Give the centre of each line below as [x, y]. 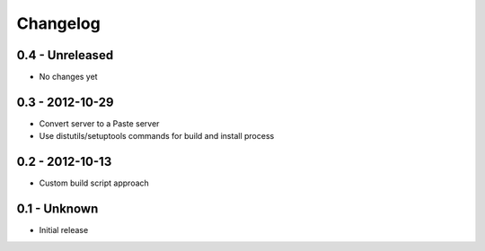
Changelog [58, 23]
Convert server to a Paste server [99, 123]
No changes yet [68, 77]
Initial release [64, 230]
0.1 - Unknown [57, 209]
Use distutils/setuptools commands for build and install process [157, 136]
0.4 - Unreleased [65, 55]
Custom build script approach [94, 183]
